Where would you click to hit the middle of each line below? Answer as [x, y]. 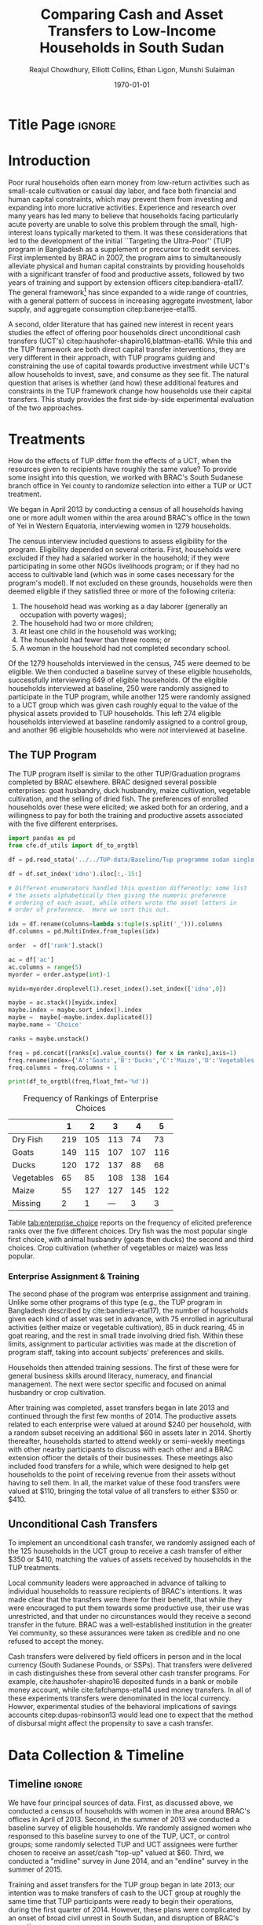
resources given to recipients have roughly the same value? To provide [122, 469]
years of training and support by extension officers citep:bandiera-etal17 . [126, 282]
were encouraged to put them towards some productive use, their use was [129, 1608]
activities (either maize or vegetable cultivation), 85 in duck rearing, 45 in [126, 1327]
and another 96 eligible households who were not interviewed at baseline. [128, 730]
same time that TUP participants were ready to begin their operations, [121, 1901]
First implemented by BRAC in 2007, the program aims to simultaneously [125, 258]
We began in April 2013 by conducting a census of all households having [126, 510]
